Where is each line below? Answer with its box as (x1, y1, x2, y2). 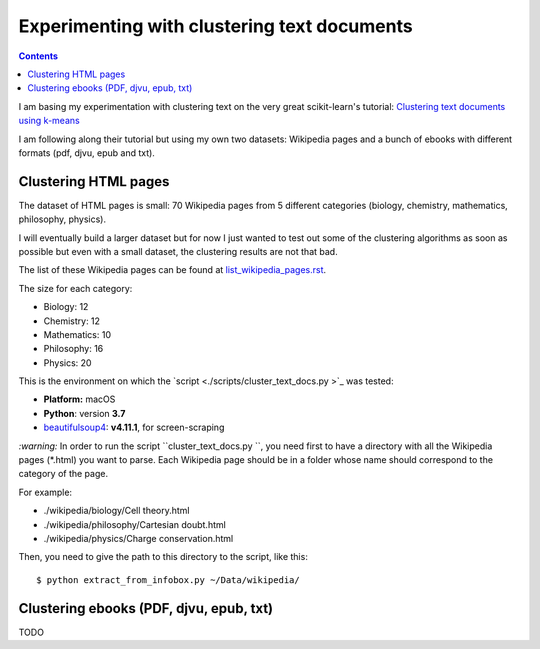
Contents (18, 50, 59, 62)
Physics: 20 (43, 356, 92, 369)
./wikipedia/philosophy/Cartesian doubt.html (43, 518, 227, 530)
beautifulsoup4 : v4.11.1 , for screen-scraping (43, 421, 225, 434)
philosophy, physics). (18, 213, 107, 225)
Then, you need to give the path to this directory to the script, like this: (18, 551, 309, 563)
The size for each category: (18, 282, 133, 294)
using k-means (18, 115, 80, 127)
